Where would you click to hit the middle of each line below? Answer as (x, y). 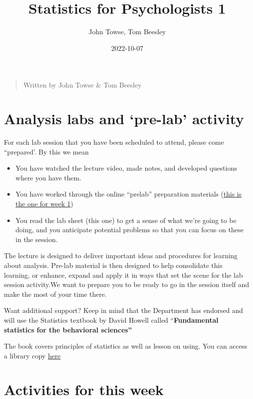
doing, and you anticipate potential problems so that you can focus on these (129, 230)
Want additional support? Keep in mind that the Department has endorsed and (124, 310)
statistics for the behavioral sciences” (68, 329)
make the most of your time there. (55, 294)
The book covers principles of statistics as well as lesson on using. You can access (126, 346)
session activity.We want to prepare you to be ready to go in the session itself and (127, 284)
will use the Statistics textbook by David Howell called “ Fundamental (111, 320)
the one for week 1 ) (44, 203)
